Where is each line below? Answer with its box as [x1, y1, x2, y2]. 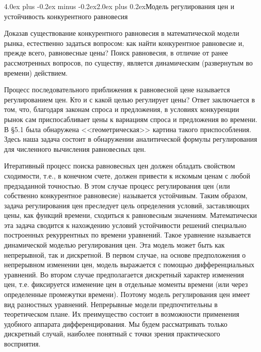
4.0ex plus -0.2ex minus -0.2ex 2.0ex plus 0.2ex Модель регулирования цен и [4, 1, 234, 11]
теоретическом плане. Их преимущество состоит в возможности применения [4, 309, 239, 319]
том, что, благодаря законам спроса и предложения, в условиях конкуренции [4, 104, 239, 114]
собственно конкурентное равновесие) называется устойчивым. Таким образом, [4, 190, 248, 201]
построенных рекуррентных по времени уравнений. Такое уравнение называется [4, 229, 251, 240]
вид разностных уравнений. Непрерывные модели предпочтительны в [4, 299, 218, 309]
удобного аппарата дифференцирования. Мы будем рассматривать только [4, 318, 228, 329]
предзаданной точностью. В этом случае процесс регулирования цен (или [4, 180, 230, 191]
